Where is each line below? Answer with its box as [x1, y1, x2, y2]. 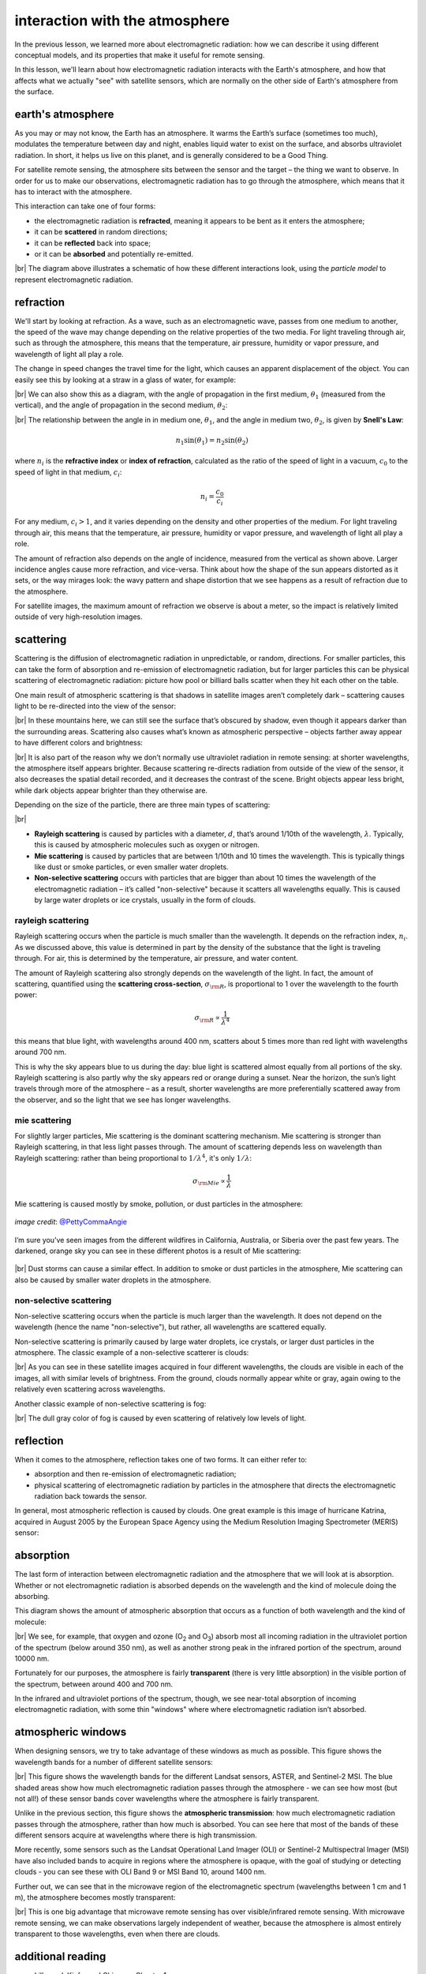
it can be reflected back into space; [34, 238, 151, 248]
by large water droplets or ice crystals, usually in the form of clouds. [34, 895, 256, 905]
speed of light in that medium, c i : [14, 467, 122, 478]
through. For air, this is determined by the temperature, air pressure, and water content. [14, 954, 299, 963]
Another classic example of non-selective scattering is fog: [14, 1398, 207, 1409]
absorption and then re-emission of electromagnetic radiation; [34, 1469, 237, 1479]
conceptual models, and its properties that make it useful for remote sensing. [14, 50, 265, 59]
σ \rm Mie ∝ [192, 1177, 226, 1188]
